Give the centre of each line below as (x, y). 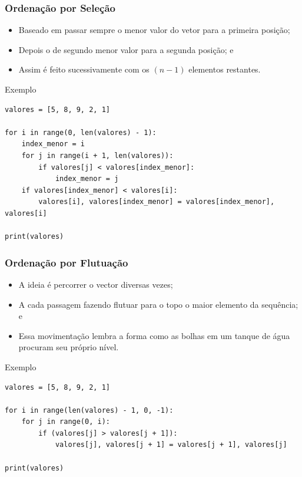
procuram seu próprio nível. (69, 347)
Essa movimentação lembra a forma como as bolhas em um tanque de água (154, 335)
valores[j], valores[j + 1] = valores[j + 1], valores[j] (171, 445)
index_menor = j (87, 179)
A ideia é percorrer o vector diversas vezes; (96, 284)
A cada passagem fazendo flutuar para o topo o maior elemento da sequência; (158, 304)
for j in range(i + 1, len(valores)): (97, 155)
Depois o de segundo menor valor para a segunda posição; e (126, 49)
